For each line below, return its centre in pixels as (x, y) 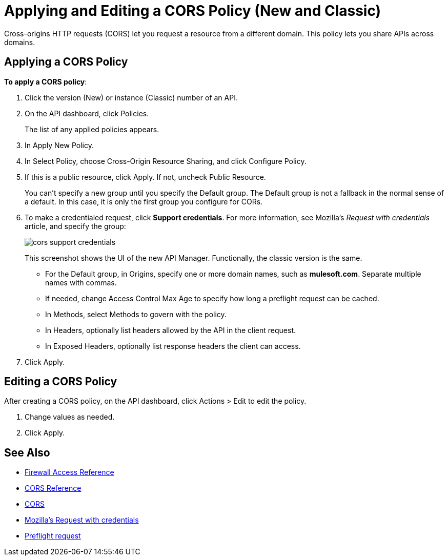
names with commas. (81, 282)
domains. (20, 42)
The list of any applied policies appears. (92, 129)
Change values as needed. (70, 417)
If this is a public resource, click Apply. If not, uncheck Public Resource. (145, 177)
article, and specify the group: (75, 226)
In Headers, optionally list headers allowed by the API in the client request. (171, 330)
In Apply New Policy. (59, 145)
